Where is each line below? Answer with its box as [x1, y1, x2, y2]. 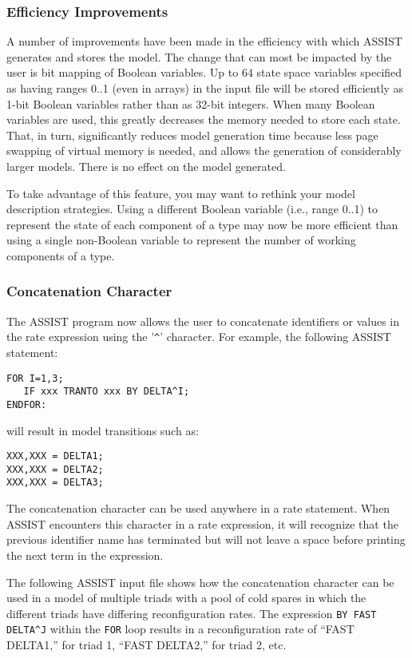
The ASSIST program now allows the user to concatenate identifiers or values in [6, 312, 400, 329]
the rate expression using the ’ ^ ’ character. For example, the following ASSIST [6, 328, 391, 345]
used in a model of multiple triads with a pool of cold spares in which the [6, 589, 366, 606]
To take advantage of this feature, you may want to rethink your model [6, 184, 355, 201]
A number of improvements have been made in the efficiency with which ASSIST [6, 33, 402, 50]
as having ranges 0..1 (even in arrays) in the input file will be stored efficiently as [6, 80, 404, 96]
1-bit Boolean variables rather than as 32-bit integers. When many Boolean [6, 95, 375, 112]
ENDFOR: [6, 398, 47, 410]
